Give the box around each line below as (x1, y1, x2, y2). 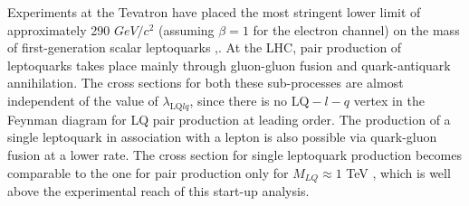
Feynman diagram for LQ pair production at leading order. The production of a (7, 109, 451, 128)
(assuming (158, 20, 215, 39)
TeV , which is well (346, 163, 451, 182)
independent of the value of (7, 90, 158, 109)
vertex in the (353, 90, 425, 109)
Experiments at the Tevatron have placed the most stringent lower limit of (7, 3, 421, 21)
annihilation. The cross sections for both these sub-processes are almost (7, 73, 404, 92)
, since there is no (189, 90, 288, 109)
